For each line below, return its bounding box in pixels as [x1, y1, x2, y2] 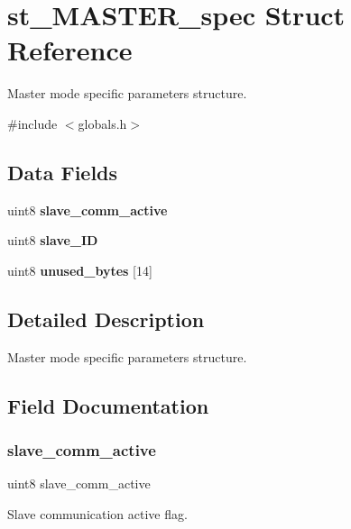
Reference [7, 32, 133, 68]
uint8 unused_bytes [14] [7, 260, 152, 279]
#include [7, 114, 58, 132]
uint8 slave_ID [7, 231, 98, 250]
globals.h [78, 114, 127, 132]
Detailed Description [7, 305, 205, 333]
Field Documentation [7, 391, 209, 419]
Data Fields [7, 158, 118, 186]
